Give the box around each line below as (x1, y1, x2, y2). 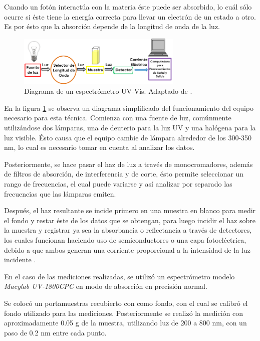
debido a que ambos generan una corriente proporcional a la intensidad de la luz (4, 244, 250, 255)
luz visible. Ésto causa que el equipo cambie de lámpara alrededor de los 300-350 (4, 132, 252, 142)
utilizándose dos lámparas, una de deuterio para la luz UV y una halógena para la (4, 122, 256, 132)
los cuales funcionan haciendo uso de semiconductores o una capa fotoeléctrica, (4, 234, 246, 245)
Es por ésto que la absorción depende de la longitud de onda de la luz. (4, 21, 220, 32)
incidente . (4, 254, 36, 265)
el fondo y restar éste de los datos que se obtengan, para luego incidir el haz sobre (4, 215, 255, 225)
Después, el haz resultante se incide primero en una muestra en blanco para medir (4, 205, 256, 216)
